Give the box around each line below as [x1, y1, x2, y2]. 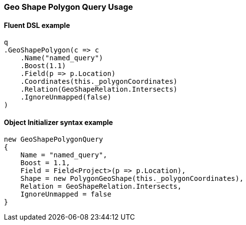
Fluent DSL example [4, 21, 70, 29]
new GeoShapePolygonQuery [4, 135, 103, 144]
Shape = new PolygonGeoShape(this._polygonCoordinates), [20, 175, 244, 183]
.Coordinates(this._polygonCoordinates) [20, 77, 178, 86]
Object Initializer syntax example [4, 118, 113, 126]
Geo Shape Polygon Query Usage [4, 2, 133, 12]
